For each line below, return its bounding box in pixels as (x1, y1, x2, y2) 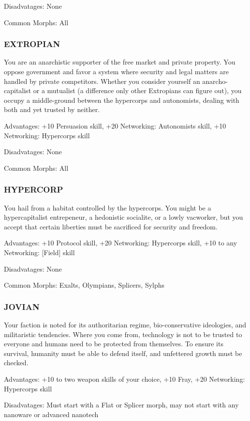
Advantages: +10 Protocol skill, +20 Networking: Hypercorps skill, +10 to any (4, 238, 237, 248)
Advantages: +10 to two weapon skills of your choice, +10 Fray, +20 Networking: (4, 373, 245, 384)
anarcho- (202, 76, 228, 86)
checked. (4, 357, 29, 368)
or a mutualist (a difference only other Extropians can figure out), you (33, 85, 242, 96)
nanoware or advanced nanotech (4, 409, 99, 419)
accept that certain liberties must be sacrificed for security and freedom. (4, 221, 218, 231)
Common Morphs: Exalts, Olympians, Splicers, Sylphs (4, 280, 165, 290)
